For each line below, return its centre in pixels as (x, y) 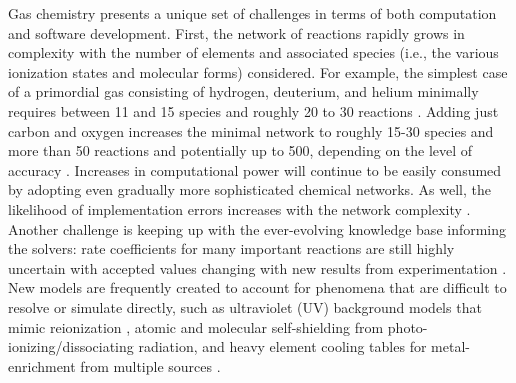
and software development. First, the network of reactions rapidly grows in (236, 32)
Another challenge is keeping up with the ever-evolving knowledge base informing (257, 228)
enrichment (42, 365)
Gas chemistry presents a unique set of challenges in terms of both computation (252, 13)
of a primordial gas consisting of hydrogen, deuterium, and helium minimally (243, 91)
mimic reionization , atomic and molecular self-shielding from (196, 326)
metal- (450, 346)
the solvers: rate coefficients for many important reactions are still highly (231, 248)
